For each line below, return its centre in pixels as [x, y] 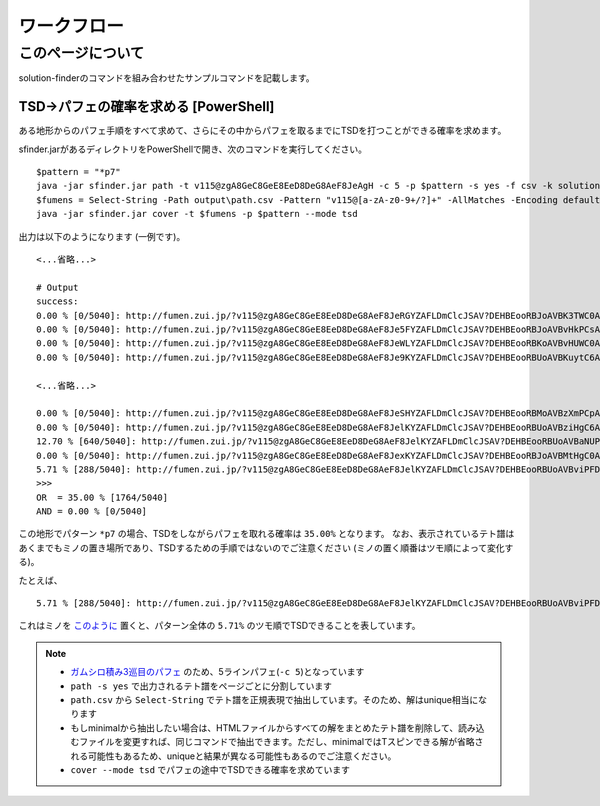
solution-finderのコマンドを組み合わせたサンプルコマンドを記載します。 [166, 78]
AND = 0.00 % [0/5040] [92, 511]
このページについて [81, 53]
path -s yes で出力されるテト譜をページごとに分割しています [201, 686]
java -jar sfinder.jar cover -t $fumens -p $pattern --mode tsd [197, 214]
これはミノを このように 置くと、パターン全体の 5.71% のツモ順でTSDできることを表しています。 [219, 626]
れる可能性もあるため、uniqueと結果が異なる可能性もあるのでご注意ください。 [233, 756]
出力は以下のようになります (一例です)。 [102, 236]
